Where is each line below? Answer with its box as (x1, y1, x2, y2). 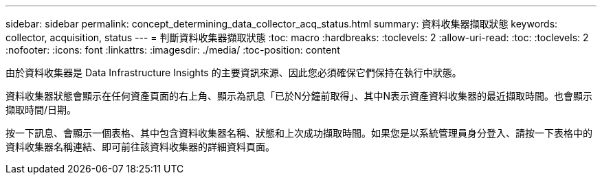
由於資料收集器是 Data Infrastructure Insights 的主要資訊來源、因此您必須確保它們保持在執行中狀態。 (5, 67, 462, 78)
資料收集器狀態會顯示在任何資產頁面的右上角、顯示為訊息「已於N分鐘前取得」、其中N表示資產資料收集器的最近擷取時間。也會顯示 (5, 90, 593, 102)
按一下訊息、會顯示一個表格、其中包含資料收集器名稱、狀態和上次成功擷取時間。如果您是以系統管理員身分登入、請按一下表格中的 (5, 127, 592, 139)
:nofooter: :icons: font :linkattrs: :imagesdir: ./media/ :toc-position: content (5, 44, 340, 56)
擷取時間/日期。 (5, 104, 77, 115)
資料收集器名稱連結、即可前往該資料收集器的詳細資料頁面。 (5, 141, 275, 153)
